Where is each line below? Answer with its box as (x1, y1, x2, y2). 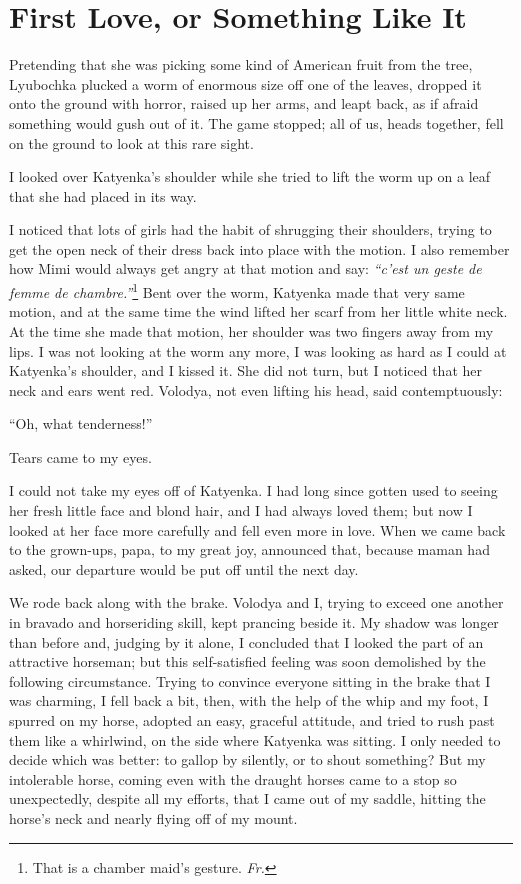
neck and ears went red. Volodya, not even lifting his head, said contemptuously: (9, 379, 503, 400)
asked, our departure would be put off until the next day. (9, 558, 359, 579)
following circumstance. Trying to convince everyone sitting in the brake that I (9, 670, 491, 691)
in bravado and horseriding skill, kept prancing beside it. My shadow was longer (9, 612, 499, 633)
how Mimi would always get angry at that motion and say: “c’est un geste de (9, 258, 482, 279)
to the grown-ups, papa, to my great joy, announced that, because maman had (9, 539, 490, 560)
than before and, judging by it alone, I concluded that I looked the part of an (9, 631, 484, 652)
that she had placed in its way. (9, 185, 197, 206)
